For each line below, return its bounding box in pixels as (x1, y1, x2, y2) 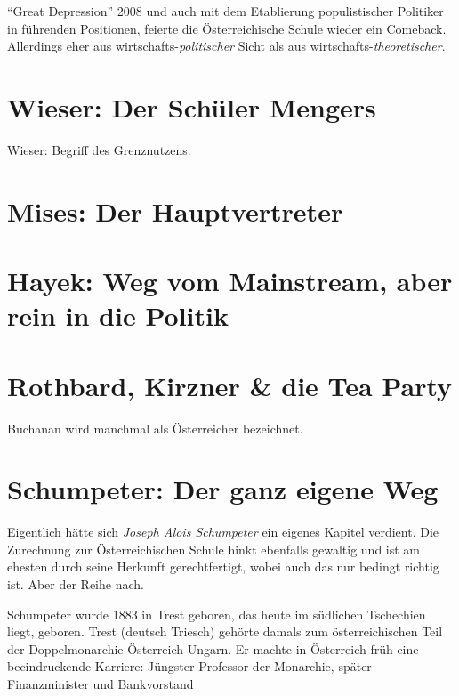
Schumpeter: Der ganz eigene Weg (7, 471, 439, 507)
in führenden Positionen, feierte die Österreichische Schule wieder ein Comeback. (7, 19, 447, 37)
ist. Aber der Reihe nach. (7, 575, 144, 594)
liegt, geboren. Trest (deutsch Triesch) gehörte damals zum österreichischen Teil (7, 622, 443, 641)
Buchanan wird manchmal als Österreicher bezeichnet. (7, 418, 303, 437)
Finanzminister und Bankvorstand (7, 675, 194, 693)
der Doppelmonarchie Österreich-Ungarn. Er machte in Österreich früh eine (7, 639, 419, 658)
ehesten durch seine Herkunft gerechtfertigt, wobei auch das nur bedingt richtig (7, 557, 439, 576)
